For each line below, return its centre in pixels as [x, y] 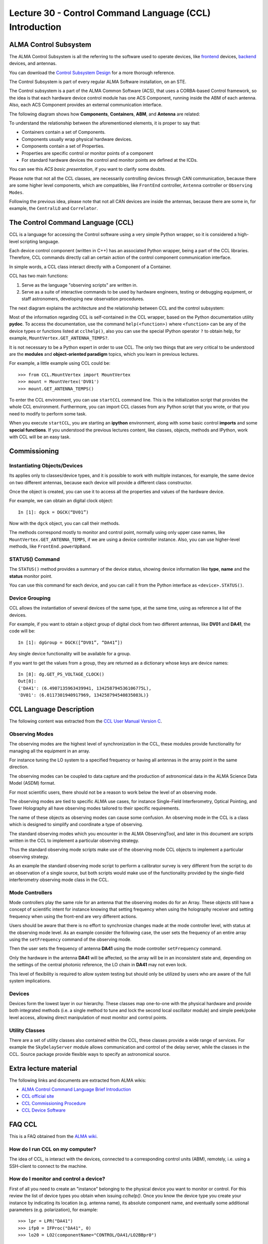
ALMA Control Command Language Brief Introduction [76, 1089]
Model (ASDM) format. [32, 783]
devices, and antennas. [33, 63]
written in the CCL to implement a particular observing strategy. [74, 840]
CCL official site [38, 1096]
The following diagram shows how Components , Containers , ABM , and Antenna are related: [105, 114]
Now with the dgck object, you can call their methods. [65, 523]
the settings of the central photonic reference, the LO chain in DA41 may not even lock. [98, 965]
